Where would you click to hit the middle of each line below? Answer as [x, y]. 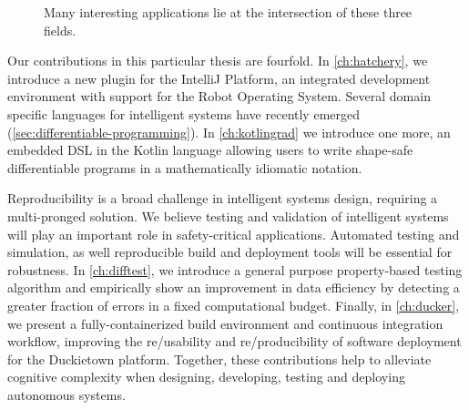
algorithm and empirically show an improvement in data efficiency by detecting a [234, 287]
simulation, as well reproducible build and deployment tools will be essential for [230, 252]
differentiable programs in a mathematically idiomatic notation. [185, 167]
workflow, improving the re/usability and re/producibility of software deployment [234, 341]
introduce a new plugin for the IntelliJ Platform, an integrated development [219, 78]
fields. [60, 30]
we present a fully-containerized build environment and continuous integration [225, 323]
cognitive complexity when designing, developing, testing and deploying [206, 377]
